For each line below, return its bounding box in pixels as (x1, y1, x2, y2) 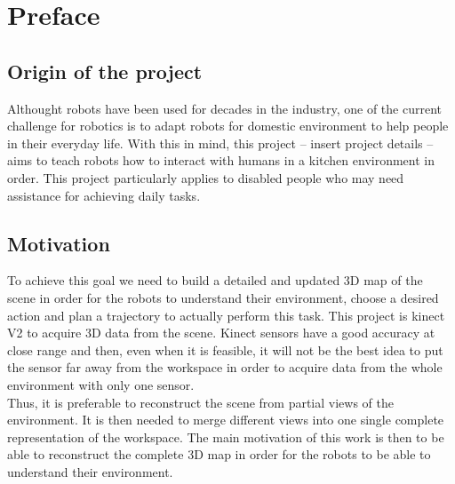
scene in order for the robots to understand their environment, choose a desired (7, 288, 439, 306)
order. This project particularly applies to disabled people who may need (7, 168, 404, 186)
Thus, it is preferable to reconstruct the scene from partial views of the (7, 393, 394, 411)
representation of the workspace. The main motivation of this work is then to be (7, 427, 444, 446)
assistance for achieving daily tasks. (7, 186, 201, 204)
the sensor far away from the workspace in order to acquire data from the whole (7, 358, 443, 377)
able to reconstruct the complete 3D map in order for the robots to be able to (7, 445, 431, 464)
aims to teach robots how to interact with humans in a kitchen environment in (7, 151, 435, 170)
